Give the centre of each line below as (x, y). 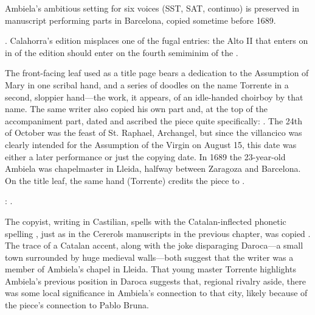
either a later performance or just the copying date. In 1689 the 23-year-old (145, 156)
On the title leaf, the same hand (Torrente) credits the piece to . (125, 180)
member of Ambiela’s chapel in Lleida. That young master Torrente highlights (151, 269)
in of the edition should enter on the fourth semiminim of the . (122, 52)
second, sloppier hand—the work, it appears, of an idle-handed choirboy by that (154, 97)
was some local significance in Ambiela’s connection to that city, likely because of (156, 293)
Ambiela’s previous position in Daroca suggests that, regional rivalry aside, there (155, 281)
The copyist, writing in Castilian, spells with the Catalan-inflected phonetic (146, 221)
